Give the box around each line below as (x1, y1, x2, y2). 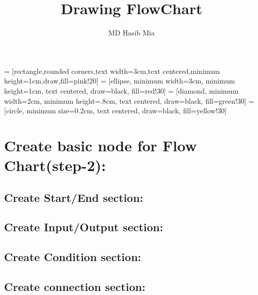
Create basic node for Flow (4, 135, 197, 155)
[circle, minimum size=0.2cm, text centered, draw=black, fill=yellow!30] (4, 105, 227, 116)
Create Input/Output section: (4, 219, 163, 235)
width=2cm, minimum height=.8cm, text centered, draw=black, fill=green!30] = (4, 95, 254, 106)
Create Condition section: (4, 249, 142, 265)
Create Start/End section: (4, 189, 144, 205)
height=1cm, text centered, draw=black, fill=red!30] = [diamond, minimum (4, 85, 239, 96)
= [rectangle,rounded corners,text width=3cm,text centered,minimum (4, 65, 220, 76)
